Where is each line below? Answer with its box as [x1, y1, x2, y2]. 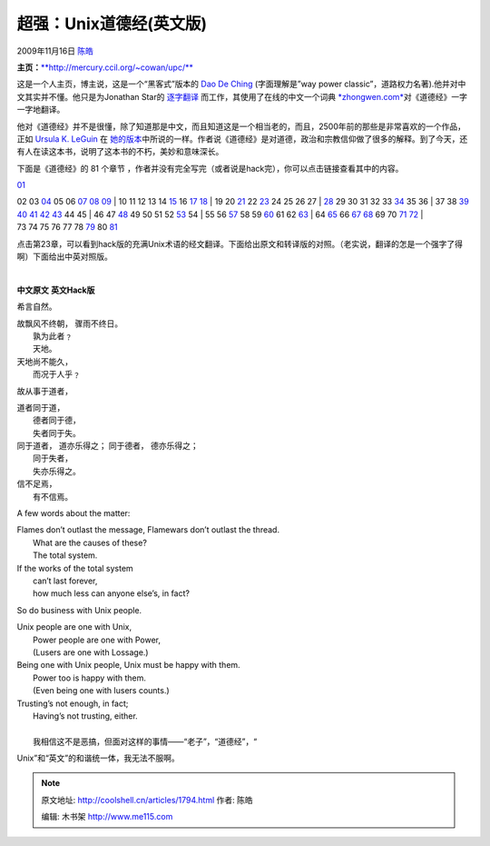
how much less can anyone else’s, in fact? [33, 588, 191, 599]
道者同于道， [16, 402, 65, 413]
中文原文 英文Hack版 [16, 284, 95, 295]
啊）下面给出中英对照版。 [16, 251, 113, 263]
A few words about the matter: [16, 508, 131, 519]
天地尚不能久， [16, 355, 73, 367]
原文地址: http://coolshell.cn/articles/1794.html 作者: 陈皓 [41, 794, 253, 805]
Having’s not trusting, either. [33, 710, 138, 722]
